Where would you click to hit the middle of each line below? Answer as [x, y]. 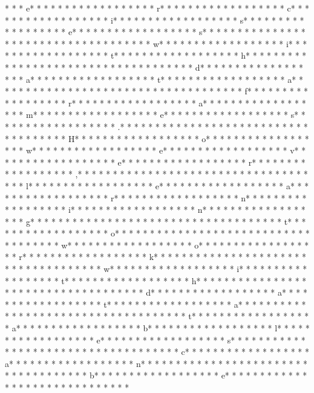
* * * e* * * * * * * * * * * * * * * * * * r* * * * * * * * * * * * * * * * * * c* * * [157, 8]
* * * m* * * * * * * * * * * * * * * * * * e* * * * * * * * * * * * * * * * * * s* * [155, 115]
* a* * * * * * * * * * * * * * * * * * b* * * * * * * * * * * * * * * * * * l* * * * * [157, 328]
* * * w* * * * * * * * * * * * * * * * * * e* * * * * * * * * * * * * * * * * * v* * [155, 150]
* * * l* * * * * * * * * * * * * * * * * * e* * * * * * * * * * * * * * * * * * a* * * [157, 185]
